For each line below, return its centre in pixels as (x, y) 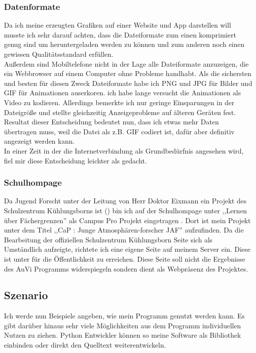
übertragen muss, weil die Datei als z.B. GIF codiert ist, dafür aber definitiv (119, 131)
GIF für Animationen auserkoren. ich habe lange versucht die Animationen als (123, 93)
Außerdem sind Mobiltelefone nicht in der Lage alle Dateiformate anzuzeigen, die (127, 63)
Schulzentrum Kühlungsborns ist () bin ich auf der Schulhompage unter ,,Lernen (126, 210)
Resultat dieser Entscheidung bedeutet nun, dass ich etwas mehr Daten (111, 122)
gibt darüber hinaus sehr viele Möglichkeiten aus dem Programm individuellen (123, 325)
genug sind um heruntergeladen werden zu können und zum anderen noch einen (124, 44)
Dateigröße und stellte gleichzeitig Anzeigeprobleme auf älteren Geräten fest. (120, 112)
